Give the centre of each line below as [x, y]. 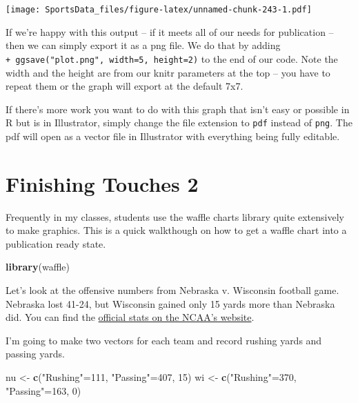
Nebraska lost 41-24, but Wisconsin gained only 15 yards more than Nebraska [170, 303]
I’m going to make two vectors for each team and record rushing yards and [164, 340]
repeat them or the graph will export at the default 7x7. [125, 86]
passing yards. [35, 354]
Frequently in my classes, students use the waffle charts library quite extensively [175, 216]
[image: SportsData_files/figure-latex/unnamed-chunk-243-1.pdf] [159, 10]
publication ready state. [56, 243]
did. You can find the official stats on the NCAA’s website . [130, 317]
